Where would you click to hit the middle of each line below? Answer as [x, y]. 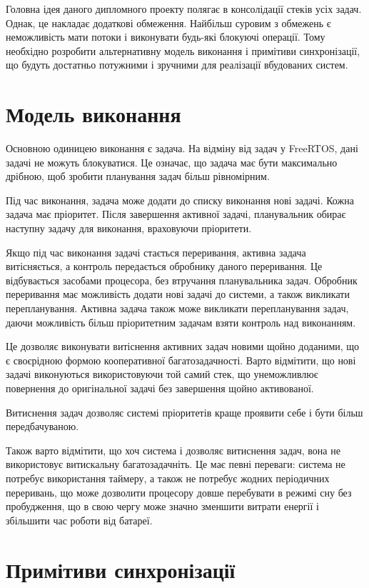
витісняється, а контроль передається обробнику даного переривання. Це [164, 266]
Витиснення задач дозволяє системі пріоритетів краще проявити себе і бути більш [184, 412]
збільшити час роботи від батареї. [79, 520]
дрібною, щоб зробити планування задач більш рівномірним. [138, 176]
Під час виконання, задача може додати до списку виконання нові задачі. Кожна [180, 200]
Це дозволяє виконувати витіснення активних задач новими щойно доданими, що [183, 346]
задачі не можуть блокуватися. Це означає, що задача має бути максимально [172, 162]
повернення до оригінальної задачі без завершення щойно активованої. [160, 388]
